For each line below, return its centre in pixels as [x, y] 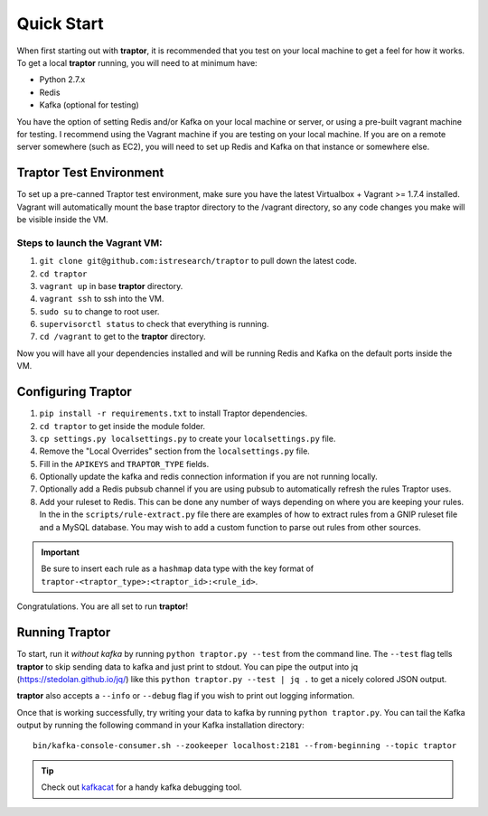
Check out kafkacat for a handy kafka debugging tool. [142, 787]
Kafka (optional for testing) [89, 105]
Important [61, 552]
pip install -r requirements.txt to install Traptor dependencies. [174, 413]
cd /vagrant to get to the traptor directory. [123, 337]
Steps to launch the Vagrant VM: [89, 242]
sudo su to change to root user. [99, 311]
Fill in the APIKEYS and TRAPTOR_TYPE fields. [124, 464]
